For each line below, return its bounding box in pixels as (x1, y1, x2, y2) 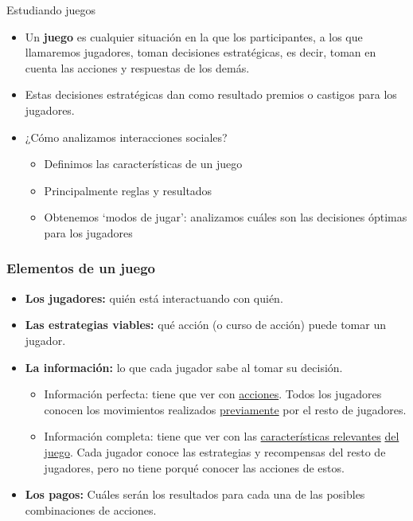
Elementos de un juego (6, 258, 155, 278)
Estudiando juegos (6, 2, 95, 18)
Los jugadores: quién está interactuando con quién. (25, 289, 283, 306)
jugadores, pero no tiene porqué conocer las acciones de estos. (44, 459, 345, 476)
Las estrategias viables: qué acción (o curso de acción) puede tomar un (25, 316, 387, 333)
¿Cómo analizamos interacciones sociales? (25, 128, 228, 145)
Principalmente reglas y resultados (44, 182, 212, 198)
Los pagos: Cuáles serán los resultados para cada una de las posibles (25, 486, 365, 503)
